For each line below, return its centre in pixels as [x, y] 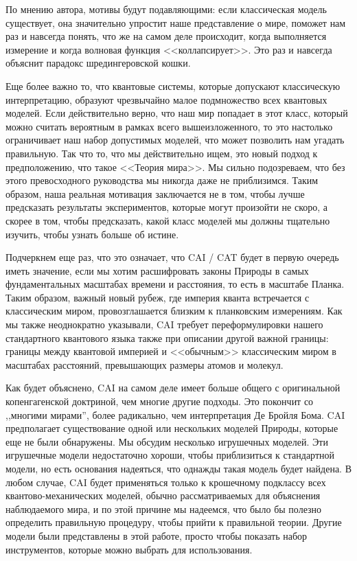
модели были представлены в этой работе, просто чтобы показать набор [157, 535]
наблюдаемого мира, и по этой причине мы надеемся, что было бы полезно [164, 508]
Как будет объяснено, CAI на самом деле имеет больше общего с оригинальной [173, 388]
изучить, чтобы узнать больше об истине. [92, 234]
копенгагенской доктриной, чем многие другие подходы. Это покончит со [160, 401]
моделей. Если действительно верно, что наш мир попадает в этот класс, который [177, 113]
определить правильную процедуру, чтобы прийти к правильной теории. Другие [174, 522]
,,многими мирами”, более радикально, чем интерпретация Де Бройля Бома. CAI [175, 414]
